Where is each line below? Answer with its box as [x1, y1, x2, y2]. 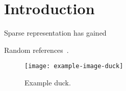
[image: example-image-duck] [24, 63, 123, 70]
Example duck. [24, 77, 71, 87]
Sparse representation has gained [4, 27, 107, 38]
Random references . [4, 44, 69, 55]
